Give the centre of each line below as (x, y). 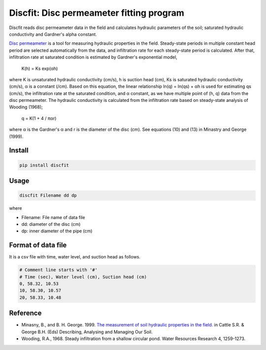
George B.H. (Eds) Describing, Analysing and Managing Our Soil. (87, 332)
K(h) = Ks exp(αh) (40, 68)
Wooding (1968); (26, 107)
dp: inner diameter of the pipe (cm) (57, 231)
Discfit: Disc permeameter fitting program (97, 13)
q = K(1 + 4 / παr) (39, 118)
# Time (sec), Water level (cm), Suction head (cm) (83, 277)
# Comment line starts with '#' (59, 270)
